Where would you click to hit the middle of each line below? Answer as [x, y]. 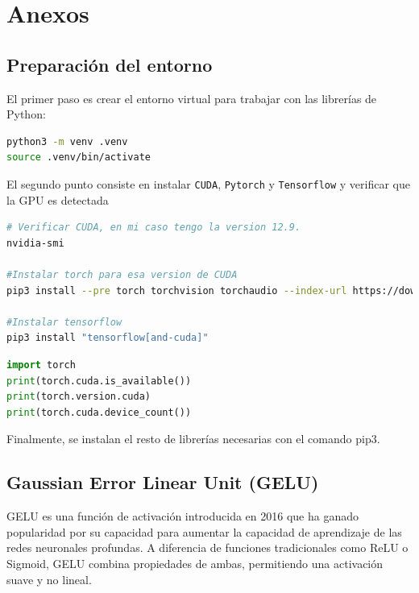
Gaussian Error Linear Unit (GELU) [163, 482]
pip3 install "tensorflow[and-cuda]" [108, 338]
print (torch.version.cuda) [79, 397]
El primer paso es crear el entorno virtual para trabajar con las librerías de [192, 98]
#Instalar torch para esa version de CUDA [122, 274]
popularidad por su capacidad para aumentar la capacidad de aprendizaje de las [204, 531]
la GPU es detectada [58, 199]
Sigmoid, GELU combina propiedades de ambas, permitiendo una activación [195, 563]
